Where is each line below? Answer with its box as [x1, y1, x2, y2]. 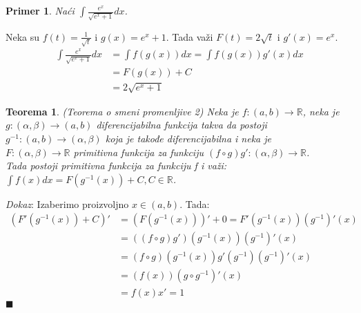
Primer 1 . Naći [6, 3, 75, 17]
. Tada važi [166, 29, 213, 44]
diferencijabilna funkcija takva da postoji [96, 117, 267, 132]
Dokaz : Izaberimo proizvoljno [6, 196, 129, 211]
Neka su [6, 29, 40, 44]
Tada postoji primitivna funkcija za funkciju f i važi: [6, 158, 227, 173]
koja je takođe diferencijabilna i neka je [105, 131, 272, 145]
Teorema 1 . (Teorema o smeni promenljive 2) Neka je [6, 104, 239, 118]
